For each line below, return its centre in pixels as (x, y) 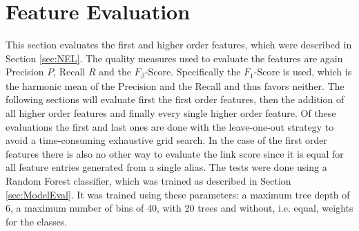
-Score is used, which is (303, 72)
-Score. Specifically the (193, 72)
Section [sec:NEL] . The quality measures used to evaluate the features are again (174, 58)
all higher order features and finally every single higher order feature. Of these (171, 112)
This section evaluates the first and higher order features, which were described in (179, 45)
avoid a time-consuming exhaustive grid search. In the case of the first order (167, 140)
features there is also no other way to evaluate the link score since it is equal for (175, 153)
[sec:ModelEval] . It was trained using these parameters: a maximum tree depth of (178, 194)
